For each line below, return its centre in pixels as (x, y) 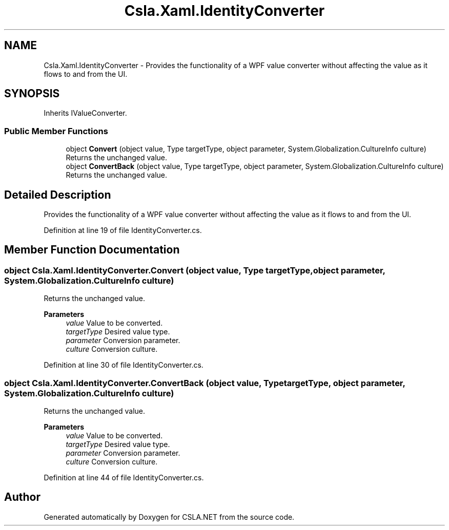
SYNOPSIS (32, 94)
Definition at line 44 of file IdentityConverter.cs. (124, 478)
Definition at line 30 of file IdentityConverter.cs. (124, 365)
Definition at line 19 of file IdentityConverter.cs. (123, 230)
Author (22, 497)
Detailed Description (58, 195)
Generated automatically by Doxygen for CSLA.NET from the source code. (169, 517)
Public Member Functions (56, 131)
